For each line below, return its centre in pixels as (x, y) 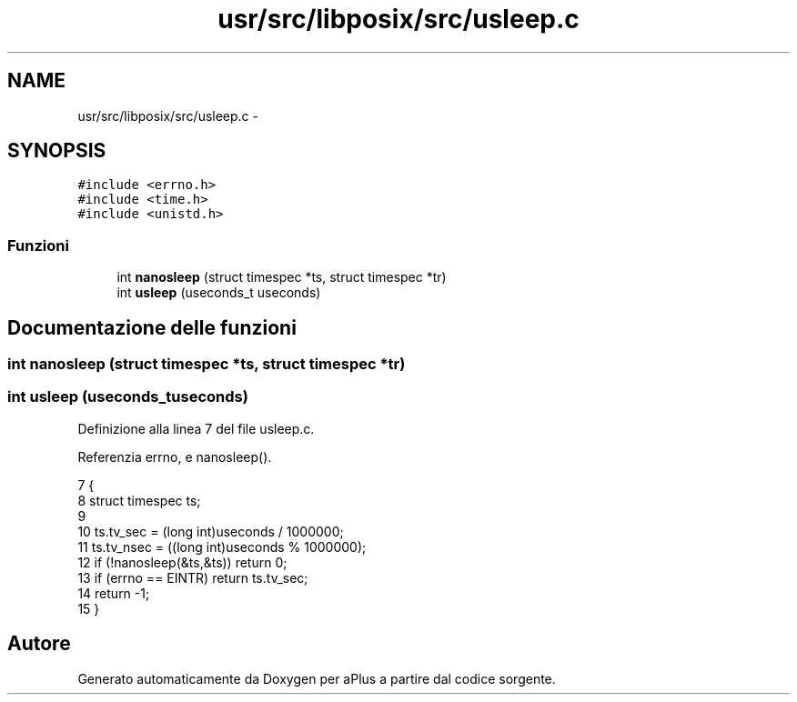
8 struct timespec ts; (139, 500)
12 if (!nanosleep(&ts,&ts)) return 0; (182, 562)
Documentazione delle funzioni (152, 327)
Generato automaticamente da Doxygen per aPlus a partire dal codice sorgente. (317, 678)
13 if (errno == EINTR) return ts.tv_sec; (193, 577)
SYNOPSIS (57, 151)
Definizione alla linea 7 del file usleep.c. (196, 428)
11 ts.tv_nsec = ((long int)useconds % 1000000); (222, 547)
